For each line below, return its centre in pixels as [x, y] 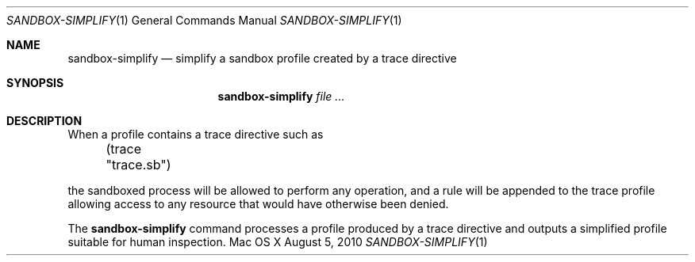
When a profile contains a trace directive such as [196, 134]
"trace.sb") [138, 165]
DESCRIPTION [44, 121]
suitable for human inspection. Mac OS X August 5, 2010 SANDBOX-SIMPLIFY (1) [278, 242]
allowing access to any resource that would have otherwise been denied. [258, 204]
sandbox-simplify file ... [281, 96]
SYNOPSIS [35, 83]
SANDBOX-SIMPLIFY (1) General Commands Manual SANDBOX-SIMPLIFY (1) [204, 20]
